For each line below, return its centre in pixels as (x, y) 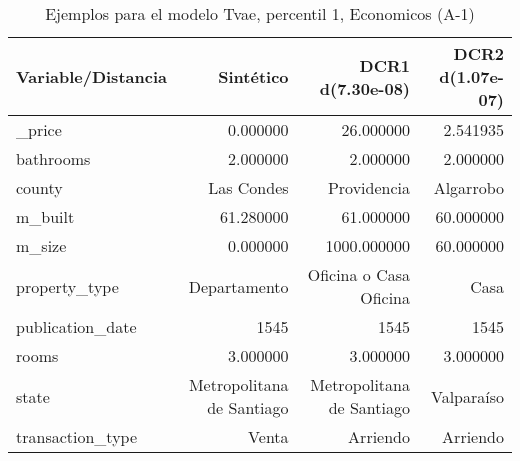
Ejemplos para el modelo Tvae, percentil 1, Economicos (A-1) (260, 13)
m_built (45, 216)
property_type (67, 286)
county (39, 187)
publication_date (76, 326)
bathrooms (53, 158)
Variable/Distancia (91, 76)
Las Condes (248, 187)
